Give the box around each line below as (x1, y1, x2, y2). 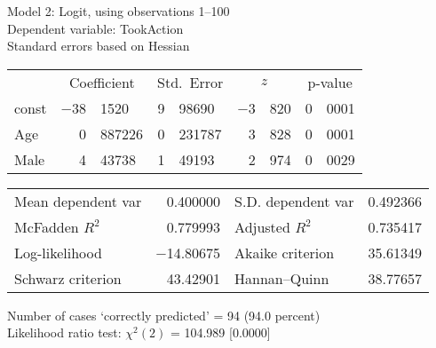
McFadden (14, 216, 79, 237)
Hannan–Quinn (234, 267, 329, 289)
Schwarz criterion (14, 267, 122, 289)
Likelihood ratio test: (7, 323, 122, 342)
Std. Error (157, 71, 224, 92)
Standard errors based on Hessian (7, 36, 190, 55)
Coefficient (68, 71, 135, 92)
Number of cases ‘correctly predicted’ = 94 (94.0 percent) (7, 305, 321, 324)
